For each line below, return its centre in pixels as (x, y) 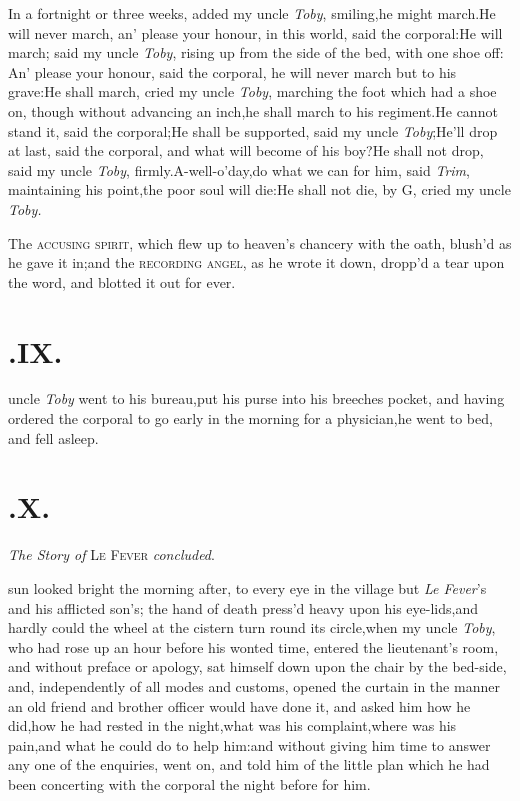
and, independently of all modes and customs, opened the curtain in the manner (254, 685)
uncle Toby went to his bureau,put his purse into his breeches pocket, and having (256, 398)
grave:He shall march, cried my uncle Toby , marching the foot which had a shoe (252, 91)
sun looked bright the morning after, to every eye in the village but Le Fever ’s (247, 587)
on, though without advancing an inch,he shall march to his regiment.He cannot (253, 110)
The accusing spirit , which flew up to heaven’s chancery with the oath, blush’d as (260, 242)
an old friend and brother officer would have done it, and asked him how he (239, 705)
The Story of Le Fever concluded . (111, 554)
